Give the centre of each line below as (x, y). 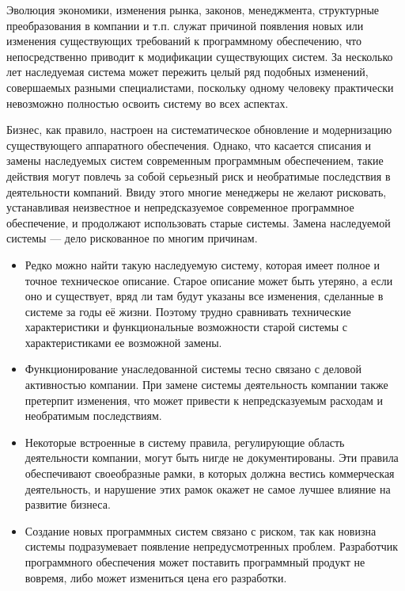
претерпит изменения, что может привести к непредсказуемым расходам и (204, 400)
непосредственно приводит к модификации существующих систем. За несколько (200, 56)
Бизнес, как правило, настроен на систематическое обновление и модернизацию (199, 130)
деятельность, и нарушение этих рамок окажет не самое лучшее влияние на (208, 488)
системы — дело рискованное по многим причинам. (132, 238)
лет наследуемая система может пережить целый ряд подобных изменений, (187, 72)
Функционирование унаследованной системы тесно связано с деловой (193, 369)
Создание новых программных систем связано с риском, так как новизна (201, 530)
